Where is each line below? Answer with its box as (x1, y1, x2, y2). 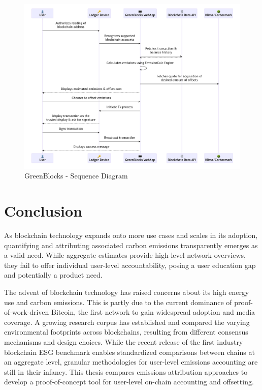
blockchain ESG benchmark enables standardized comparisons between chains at (4, 346, 255, 357)
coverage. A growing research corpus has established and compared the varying (4, 316, 250, 327)
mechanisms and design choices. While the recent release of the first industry (4, 336, 243, 347)
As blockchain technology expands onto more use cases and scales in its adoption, (4, 230, 258, 240)
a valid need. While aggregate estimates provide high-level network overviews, (4, 250, 246, 260)
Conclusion (4, 200, 83, 221)
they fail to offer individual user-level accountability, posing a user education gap (4, 259, 256, 270)
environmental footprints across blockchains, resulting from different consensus (4, 326, 248, 337)
